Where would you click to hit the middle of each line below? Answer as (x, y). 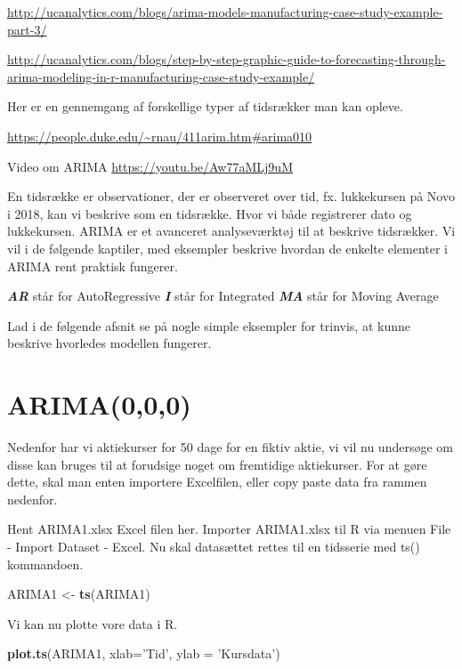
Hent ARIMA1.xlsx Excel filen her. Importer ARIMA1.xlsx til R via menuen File (229, 529)
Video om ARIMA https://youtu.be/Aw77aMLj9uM (150, 166)
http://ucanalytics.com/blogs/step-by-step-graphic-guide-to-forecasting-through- (227, 59)
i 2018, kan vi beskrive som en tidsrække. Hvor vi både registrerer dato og (210, 213)
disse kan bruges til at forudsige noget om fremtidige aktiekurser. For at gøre (217, 464)
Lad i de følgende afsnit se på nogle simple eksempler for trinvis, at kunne (209, 325)
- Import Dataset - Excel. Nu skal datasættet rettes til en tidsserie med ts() (214, 546)
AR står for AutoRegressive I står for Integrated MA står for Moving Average (223, 296)
